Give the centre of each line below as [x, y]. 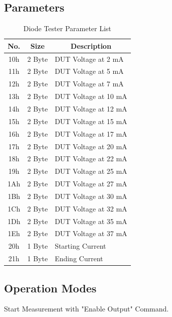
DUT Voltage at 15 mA [91, 121]
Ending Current [79, 258]
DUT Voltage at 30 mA [91, 196]
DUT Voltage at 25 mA [91, 171]
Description [91, 45]
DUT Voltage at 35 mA [91, 221]
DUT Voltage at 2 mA [89, 59]
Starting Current [80, 246]
